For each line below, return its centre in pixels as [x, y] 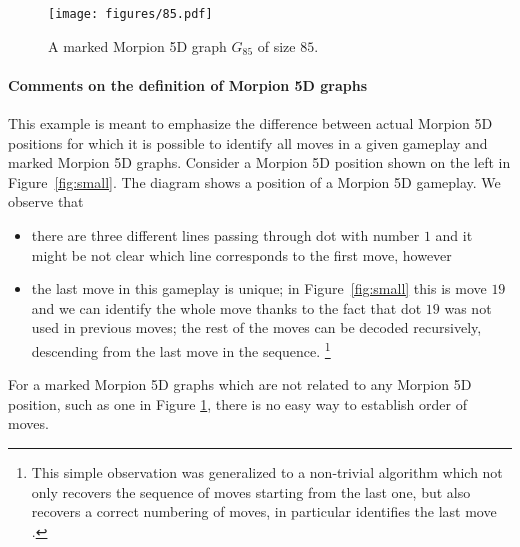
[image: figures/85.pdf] [130, 14]
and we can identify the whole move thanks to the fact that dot [226, 307]
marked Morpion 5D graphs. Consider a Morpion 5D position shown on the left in [259, 162]
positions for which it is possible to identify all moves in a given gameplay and [248, 142]
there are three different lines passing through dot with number [225, 235]
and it [454, 235]
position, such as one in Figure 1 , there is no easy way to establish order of [237, 403]
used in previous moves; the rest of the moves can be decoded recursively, [256, 327]
